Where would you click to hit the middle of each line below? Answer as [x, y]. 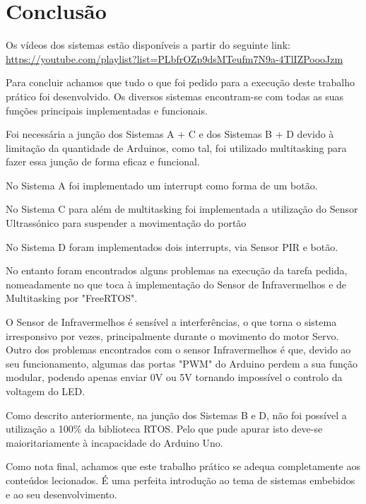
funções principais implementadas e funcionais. [107, 110]
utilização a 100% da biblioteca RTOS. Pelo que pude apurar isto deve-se [164, 429]
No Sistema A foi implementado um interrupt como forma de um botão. [162, 185]
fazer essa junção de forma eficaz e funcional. [103, 162]
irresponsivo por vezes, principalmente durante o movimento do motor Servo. [172, 335]
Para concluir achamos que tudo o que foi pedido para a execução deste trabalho [181, 82]
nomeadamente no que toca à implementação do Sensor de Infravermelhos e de [176, 284]
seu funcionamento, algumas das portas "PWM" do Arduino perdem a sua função [182, 363]
